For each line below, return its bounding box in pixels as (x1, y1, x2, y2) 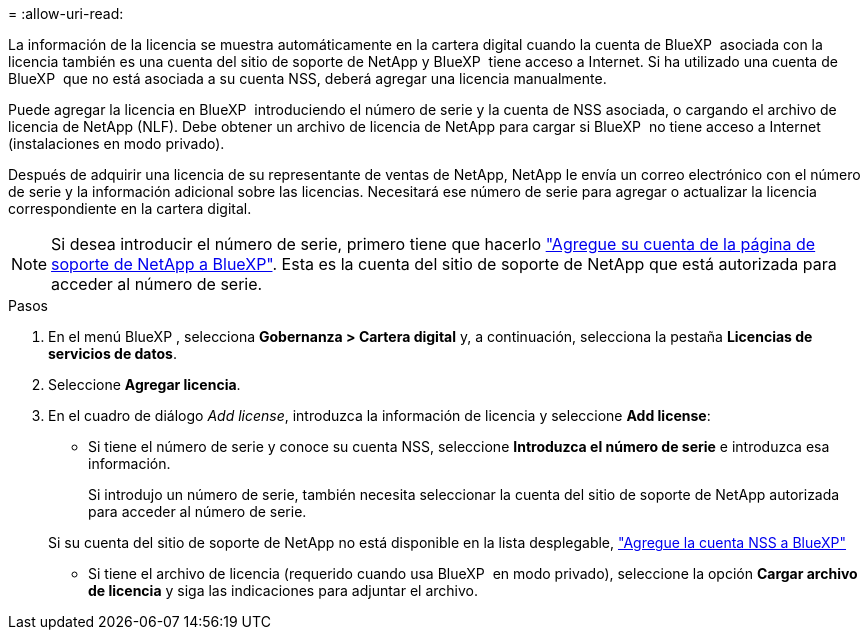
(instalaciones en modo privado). (8, 135, 225, 152)
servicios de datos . (48, 345, 177, 362)
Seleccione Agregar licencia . (48, 376, 241, 393)
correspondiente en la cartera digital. (8, 200, 252, 217)
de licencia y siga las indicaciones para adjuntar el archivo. (88, 582, 478, 599)
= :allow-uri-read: (8, 5, 124, 22)
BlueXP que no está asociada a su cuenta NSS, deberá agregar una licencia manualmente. (8, 70, 607, 87)
